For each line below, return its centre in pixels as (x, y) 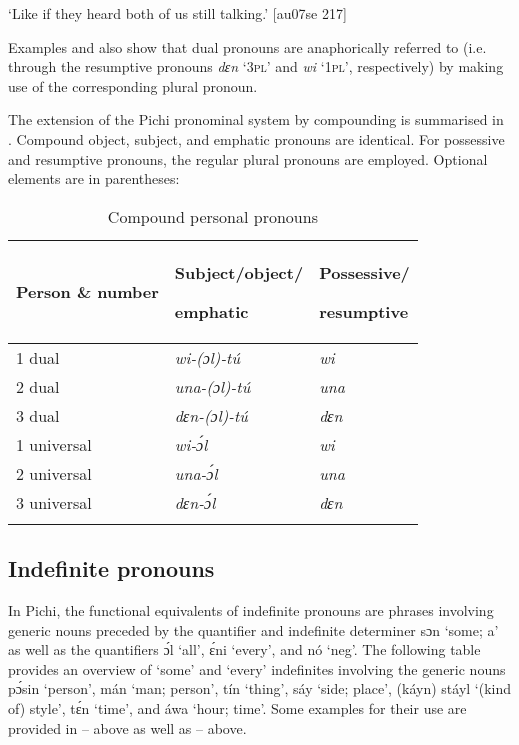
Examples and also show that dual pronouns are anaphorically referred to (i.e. (247, 46)
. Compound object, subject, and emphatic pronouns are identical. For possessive (256, 138)
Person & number (87, 292)
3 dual (38, 415)
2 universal (54, 473)
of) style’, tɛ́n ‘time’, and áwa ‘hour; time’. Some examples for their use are (237, 707)
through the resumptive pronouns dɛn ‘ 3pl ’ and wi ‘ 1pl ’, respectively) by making (256, 66)
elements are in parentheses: (94, 178)
